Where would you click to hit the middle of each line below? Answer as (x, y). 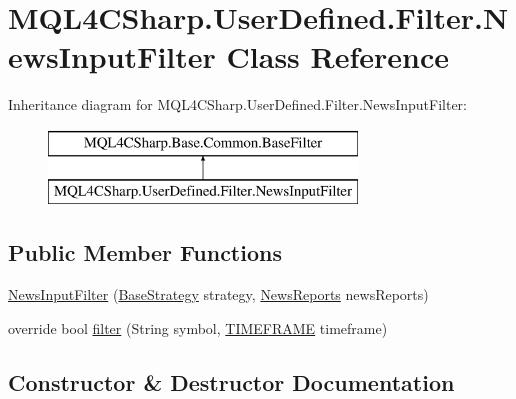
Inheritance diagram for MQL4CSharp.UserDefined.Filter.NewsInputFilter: (238, 104)
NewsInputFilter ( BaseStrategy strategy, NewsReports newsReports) (218, 294)
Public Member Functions (145, 252)
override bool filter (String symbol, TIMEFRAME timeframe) (198, 327)
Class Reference (338, 56)
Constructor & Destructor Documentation (231, 381)
